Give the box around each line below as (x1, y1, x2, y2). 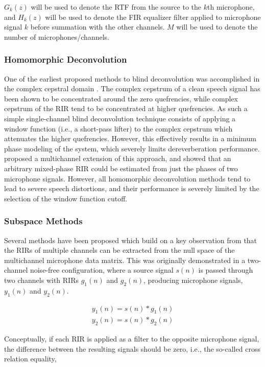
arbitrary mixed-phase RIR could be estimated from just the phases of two (4, 163, 238, 173)
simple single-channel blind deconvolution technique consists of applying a (4, 113, 236, 123)
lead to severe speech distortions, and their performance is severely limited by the (4, 183, 259, 194)
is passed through (198, 265, 253, 275)
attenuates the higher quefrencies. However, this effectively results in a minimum (4, 133, 256, 144)
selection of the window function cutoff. (4, 193, 128, 203)
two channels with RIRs (4, 274, 79, 285)
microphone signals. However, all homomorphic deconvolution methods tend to (4, 173, 251, 183)
